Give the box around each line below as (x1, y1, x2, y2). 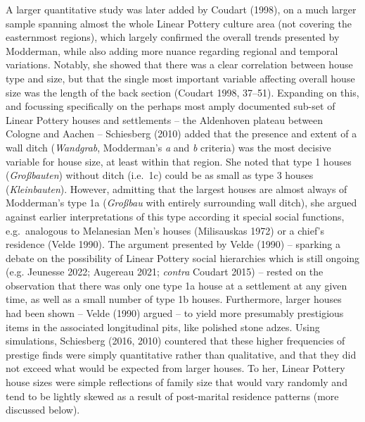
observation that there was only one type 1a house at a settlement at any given (6, 278, 347, 292)
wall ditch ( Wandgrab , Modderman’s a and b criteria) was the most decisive (6, 139, 331, 154)
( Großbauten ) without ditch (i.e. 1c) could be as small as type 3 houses (6, 168, 314, 182)
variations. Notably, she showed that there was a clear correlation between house (6, 57, 353, 72)
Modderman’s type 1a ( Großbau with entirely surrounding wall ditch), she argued (6, 195, 357, 210)
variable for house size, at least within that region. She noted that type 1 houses (6, 154, 352, 168)
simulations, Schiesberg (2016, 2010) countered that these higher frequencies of (6, 333, 345, 348)
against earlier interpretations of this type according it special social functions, (6, 209, 345, 223)
